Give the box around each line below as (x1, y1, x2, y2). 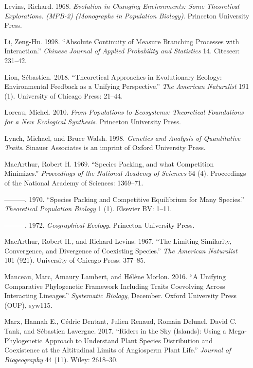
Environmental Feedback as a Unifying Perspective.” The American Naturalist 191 (4, 81, 249, 91)
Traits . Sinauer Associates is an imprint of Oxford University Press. (4, 142, 206, 152)
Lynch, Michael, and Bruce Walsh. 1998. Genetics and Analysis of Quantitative (4, 133, 241, 143)
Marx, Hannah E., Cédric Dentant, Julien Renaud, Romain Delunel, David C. (4, 316, 237, 326)
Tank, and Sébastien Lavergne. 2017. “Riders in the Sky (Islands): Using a (4, 326, 226, 336)
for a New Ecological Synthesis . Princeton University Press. (4, 116, 181, 126)
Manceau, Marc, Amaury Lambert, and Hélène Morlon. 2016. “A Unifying (4, 271, 226, 282)
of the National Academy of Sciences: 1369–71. (4, 177, 144, 187)
